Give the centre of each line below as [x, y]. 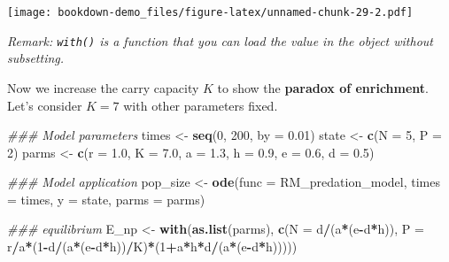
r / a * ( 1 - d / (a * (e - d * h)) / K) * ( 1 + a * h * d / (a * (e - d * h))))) [152, 247]
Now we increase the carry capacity [103, 87]
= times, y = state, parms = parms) [106, 199]
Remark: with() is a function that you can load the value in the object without [220, 40]
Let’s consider [45, 105]
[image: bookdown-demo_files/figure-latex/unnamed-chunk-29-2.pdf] [210, 12]
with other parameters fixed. [201, 105]
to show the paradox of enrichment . [323, 87]
